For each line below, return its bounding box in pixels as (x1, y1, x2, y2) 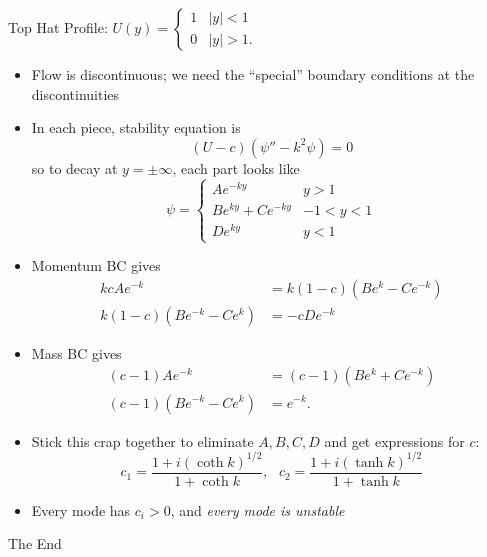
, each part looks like (172, 157, 300, 178)
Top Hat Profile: (8, 17, 108, 37)
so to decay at (31, 157, 118, 178)
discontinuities (31, 83, 120, 104)
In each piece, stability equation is (31, 117, 241, 138)
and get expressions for (324, 430, 465, 451)
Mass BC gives (31, 342, 122, 363)
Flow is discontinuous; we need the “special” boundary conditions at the (31, 64, 475, 84)
